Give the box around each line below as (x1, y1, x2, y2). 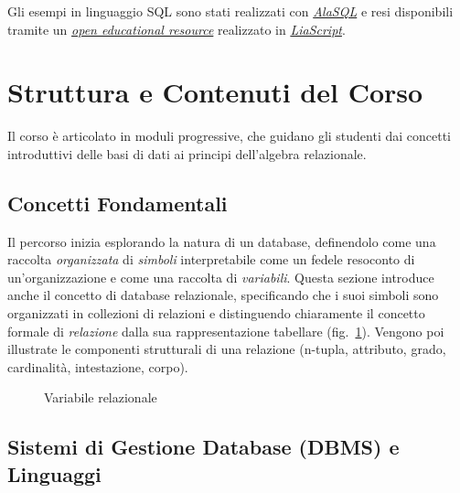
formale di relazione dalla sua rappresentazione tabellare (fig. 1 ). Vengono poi (7, 321, 444, 340)
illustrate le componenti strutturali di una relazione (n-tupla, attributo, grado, (7, 339, 446, 359)
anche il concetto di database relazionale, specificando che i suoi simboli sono (7, 285, 439, 305)
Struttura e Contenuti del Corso (7, 73, 423, 111)
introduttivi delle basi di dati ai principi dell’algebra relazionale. (7, 144, 367, 163)
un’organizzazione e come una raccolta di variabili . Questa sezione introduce (7, 267, 434, 286)
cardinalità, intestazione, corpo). (7, 357, 188, 376)
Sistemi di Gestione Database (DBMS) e (7, 433, 400, 461)
